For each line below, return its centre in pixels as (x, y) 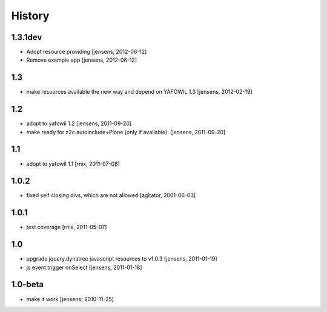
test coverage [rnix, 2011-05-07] (67, 227)
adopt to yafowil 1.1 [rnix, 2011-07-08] (73, 164)
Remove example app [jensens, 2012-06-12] (82, 60)
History (30, 16)
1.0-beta (28, 284)
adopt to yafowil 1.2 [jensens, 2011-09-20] (79, 123)
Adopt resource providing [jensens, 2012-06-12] (87, 52)
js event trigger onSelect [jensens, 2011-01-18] (84, 267)
